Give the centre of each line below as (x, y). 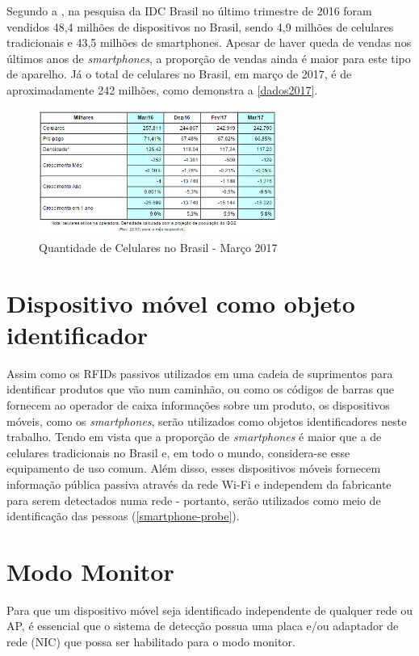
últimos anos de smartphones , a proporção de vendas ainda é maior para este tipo (209, 58)
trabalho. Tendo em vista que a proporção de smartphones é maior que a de (194, 437)
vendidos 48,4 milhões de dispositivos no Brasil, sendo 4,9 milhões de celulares (200, 26)
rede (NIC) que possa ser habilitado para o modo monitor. (151, 642)
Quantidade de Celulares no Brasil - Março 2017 (158, 247)
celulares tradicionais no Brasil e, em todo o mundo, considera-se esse (178, 452)
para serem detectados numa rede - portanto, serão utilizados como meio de (194, 500)
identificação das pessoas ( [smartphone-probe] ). (123, 516)
